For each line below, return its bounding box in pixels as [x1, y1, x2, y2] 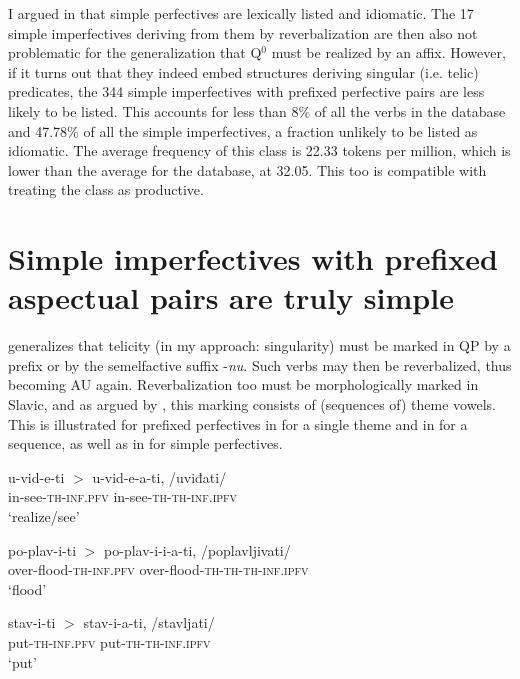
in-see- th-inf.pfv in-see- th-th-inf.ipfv [8, 486, 238, 507]
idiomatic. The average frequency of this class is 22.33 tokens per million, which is [8, 140, 511, 161]
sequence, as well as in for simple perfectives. [8, 433, 283, 454]
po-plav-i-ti [8, 539, 77, 560]
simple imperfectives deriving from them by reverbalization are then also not [8, 22, 478, 43]
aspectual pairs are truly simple [8, 277, 454, 318]
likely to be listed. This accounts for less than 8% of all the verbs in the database [8, 100, 506, 121]
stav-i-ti [8, 612, 56, 633]
